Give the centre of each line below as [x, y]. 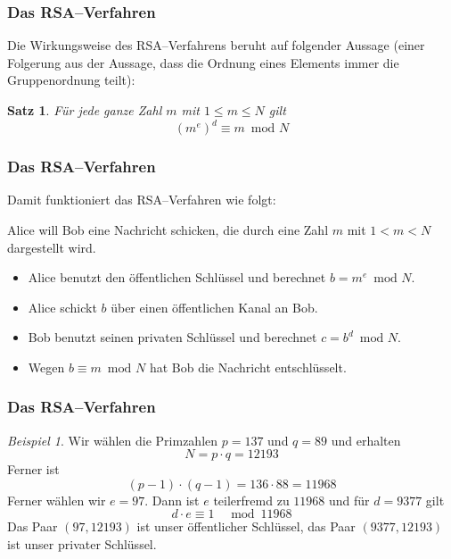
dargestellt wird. [52, 247]
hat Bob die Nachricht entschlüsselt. [248, 367]
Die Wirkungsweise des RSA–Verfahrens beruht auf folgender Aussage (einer [216, 45]
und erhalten [366, 440]
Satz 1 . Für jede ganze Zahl [85, 110]
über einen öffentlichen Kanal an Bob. [214, 307]
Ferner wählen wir [57, 500]
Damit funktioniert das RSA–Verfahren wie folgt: [142, 200]
